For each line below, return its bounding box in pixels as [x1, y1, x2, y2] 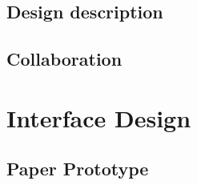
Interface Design [6, 101, 191, 134]
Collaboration [6, 46, 123, 71]
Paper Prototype [6, 156, 149, 181]
